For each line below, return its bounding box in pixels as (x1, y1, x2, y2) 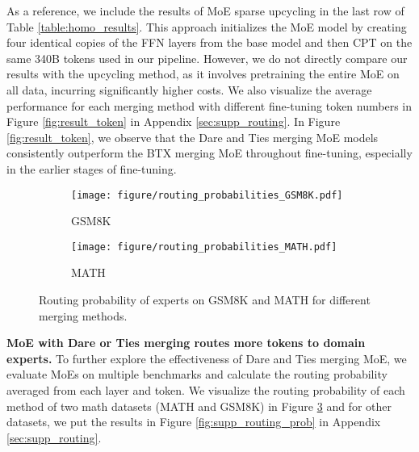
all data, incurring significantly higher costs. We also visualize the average (6, 81, 372, 98)
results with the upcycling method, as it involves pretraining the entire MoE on (6, 65, 400, 82)
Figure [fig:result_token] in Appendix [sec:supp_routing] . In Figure (6, 113, 341, 130)
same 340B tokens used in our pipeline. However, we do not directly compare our (6, 49, 408, 66)
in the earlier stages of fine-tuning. (6, 160, 177, 177)
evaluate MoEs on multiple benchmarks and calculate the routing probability (6, 366, 388, 383)
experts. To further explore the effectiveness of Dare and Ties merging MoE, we (6, 349, 407, 366)
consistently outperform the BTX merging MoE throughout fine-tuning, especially (6, 144, 413, 161)
